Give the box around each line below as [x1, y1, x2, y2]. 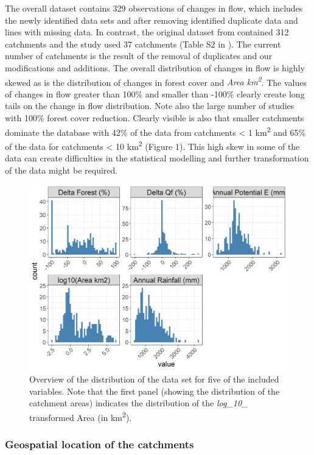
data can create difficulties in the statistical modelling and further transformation [5, 152, 309, 164]
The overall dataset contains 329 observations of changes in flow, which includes [5, 2, 303, 14]
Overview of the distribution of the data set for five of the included [29, 373, 279, 386]
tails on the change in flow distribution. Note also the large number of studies [5, 99, 295, 112]
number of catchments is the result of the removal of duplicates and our [5, 49, 273, 62]
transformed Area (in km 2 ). [29, 409, 132, 423]
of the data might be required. [5, 163, 118, 176]
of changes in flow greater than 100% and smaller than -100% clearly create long [5, 87, 305, 100]
